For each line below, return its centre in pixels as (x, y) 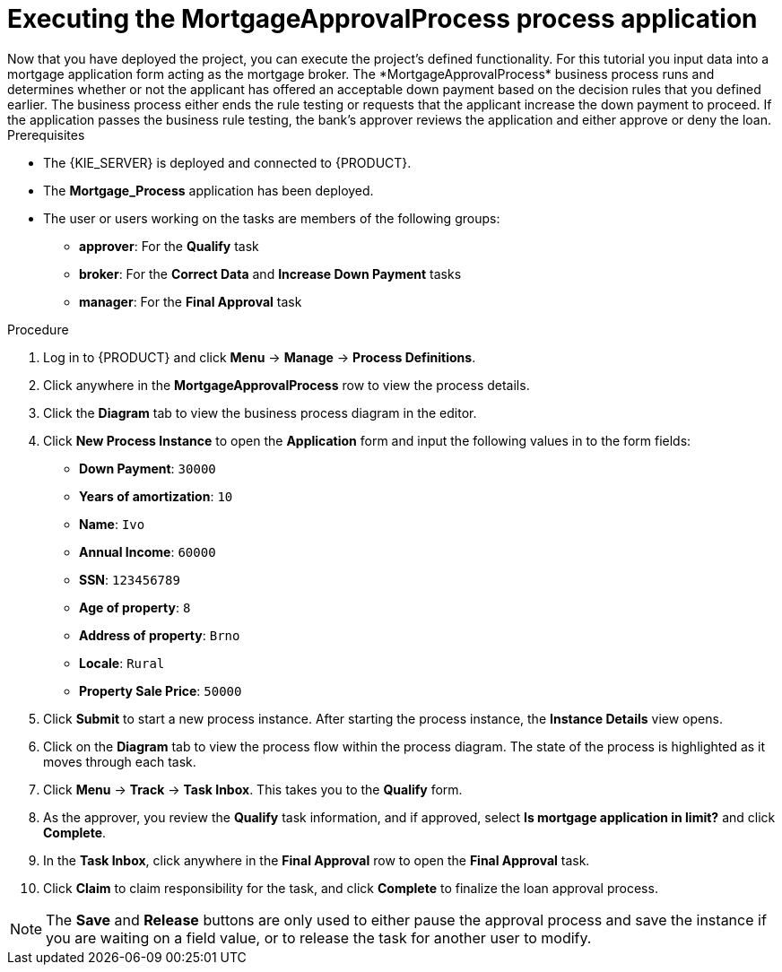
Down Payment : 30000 (148, 468)
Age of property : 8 (135, 607)
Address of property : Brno (160, 635)
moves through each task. (120, 761)
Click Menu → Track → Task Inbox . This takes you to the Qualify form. (253, 789)
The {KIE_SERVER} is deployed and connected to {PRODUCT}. (227, 162)
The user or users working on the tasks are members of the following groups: (272, 218)
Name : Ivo (112, 524)
